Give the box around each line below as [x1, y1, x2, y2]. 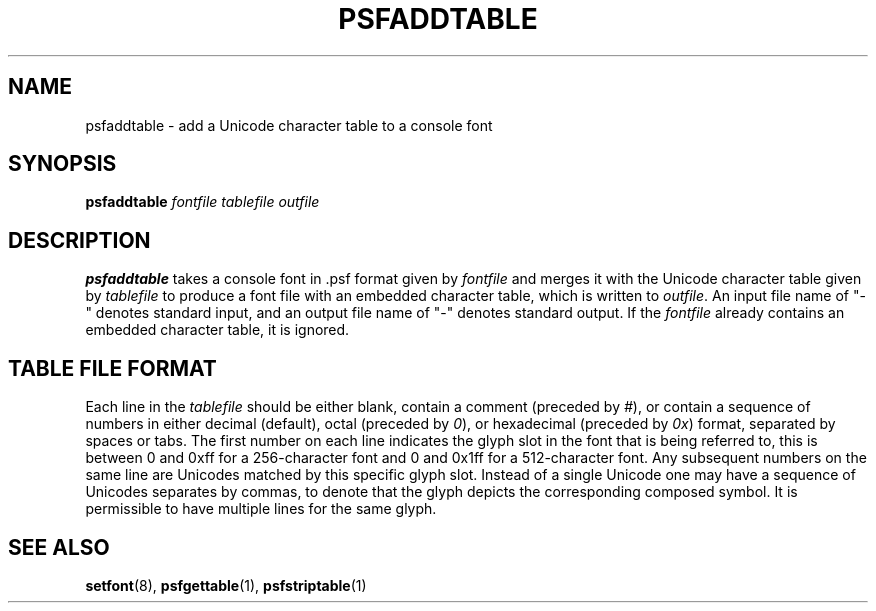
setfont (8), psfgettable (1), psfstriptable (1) [85, 576, 367, 594]
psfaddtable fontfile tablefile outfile [85, 193, 320, 211]
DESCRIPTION [8, 227, 151, 253]
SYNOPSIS [8, 151, 117, 177]
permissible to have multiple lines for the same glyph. [85, 500, 437, 518]
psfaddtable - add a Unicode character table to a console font [85, 116, 493, 134]
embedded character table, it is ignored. [85, 321, 350, 339]
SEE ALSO [8, 534, 110, 560]
